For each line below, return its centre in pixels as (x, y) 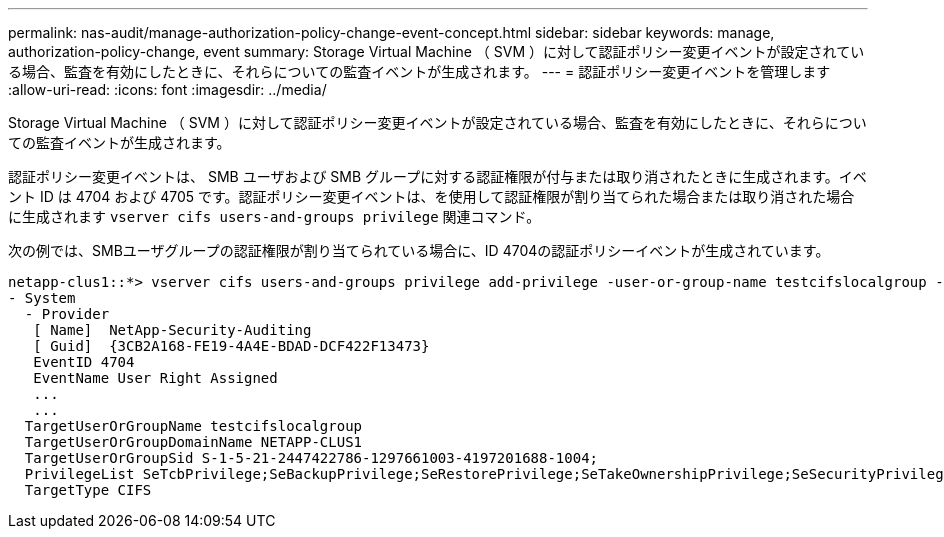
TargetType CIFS (88, 490)
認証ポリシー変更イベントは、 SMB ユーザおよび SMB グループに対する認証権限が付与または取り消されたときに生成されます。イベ (437, 176)
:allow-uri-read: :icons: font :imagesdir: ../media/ (167, 89)
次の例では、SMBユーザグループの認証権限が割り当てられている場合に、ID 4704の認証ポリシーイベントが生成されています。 (419, 250)
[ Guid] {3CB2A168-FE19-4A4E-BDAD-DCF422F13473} (231, 346)
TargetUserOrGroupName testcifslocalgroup (193, 426)
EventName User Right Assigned (155, 378)
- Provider (67, 314)
